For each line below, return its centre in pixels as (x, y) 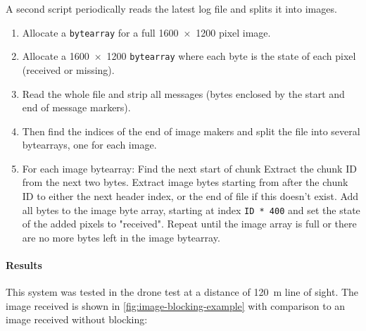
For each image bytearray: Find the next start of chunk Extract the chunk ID (189, 168)
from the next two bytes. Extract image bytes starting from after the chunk (185, 182)
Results (24, 265)
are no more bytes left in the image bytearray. (121, 237)
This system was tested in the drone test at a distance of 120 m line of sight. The (182, 292)
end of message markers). (76, 107)
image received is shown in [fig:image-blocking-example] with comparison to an (176, 305)
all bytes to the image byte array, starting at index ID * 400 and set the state (191, 210)
